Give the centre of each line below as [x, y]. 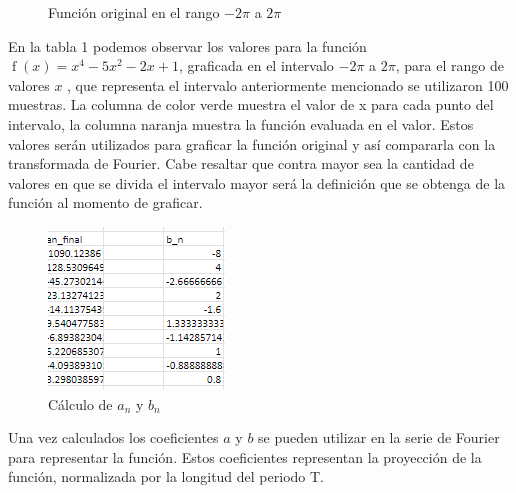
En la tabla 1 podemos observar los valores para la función [187, 45]
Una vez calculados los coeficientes [113, 437]
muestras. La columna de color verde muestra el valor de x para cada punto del [251, 104]
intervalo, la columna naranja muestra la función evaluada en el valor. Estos [241, 123]
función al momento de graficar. [105, 202]
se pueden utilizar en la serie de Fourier [379, 437]
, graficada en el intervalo [256, 65]
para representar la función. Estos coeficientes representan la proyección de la [245, 456]
